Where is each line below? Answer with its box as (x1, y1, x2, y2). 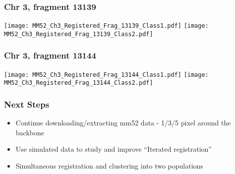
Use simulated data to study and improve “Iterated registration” (15, 144, 212, 154)
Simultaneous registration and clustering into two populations (15, 161, 203, 171)
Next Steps (4, 98, 50, 110)
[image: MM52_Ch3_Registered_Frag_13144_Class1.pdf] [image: (4, 71, 209, 78)
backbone (15, 127, 44, 137)
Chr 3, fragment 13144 (4, 49, 96, 61)
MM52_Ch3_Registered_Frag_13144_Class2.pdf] (4, 79, 153, 87)
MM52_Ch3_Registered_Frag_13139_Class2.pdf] (4, 30, 153, 38)
